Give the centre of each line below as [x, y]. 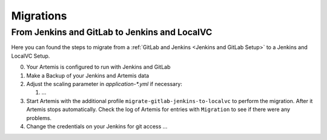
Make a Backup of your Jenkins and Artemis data [88, 75]
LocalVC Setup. [31, 56]
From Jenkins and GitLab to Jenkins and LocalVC [112, 32]
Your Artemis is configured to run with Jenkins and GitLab [98, 67]
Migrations [39, 16]
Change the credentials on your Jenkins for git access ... [97, 126]
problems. [39, 118]
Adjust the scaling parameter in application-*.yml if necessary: [104, 84]
